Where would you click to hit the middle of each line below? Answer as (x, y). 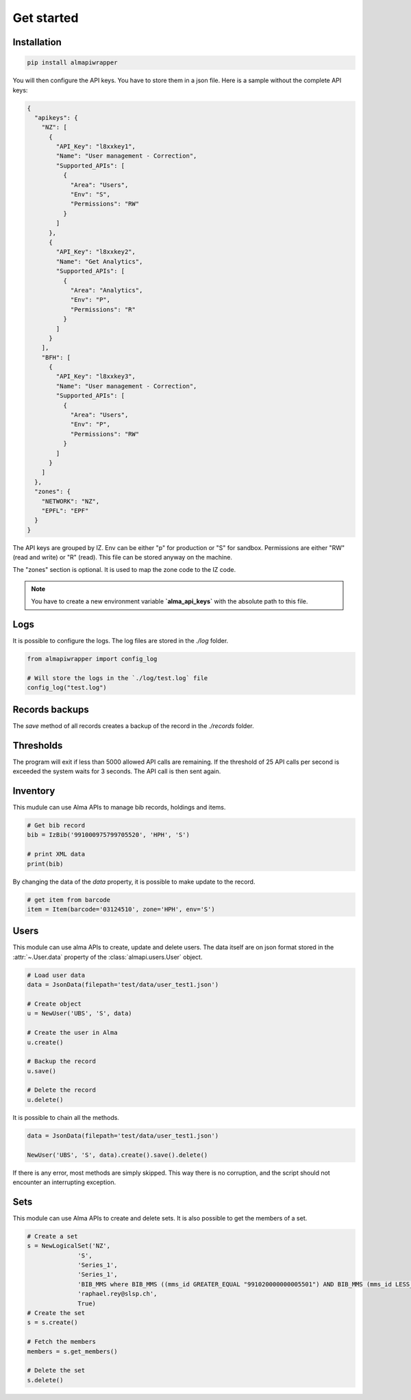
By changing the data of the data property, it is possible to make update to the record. (134, 882)
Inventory (34, 791)
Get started (46, 18)
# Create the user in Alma (72, 1033)
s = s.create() (52, 1323)
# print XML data (56, 854)
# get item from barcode (69, 900)
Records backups (51, 709)
